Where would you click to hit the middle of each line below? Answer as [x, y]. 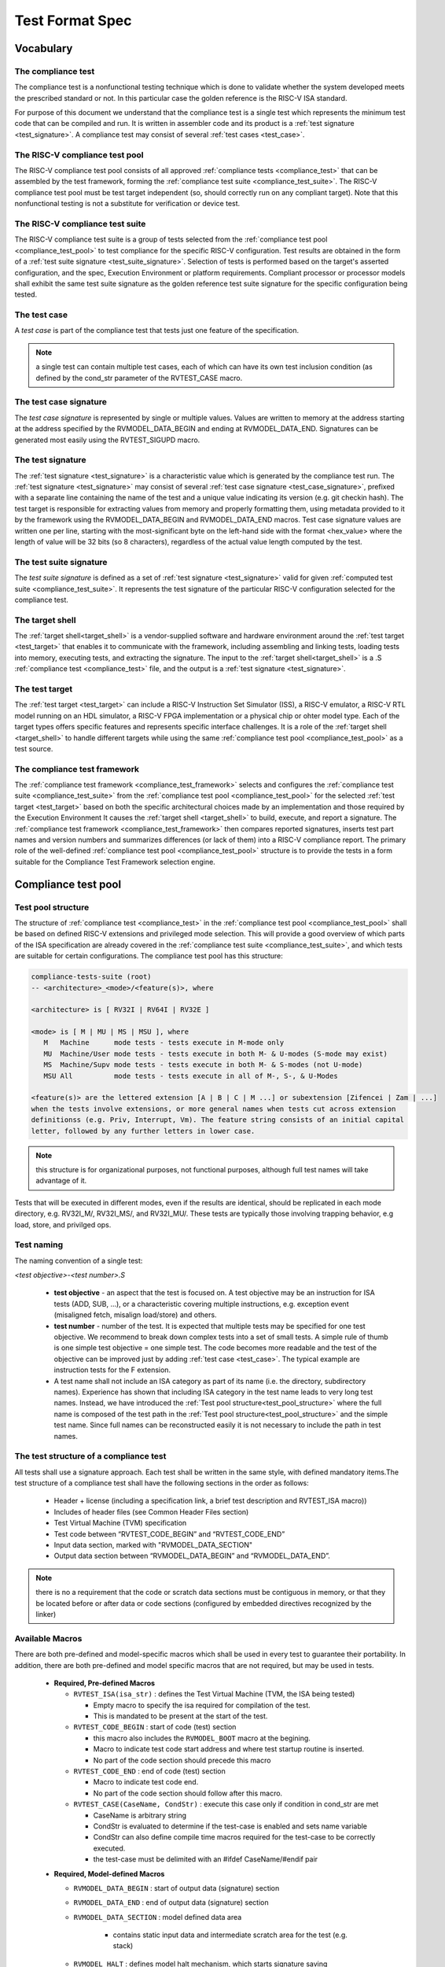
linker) [46, 1614]
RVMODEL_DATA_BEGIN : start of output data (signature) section [177, 1888]
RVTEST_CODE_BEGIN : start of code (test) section [155, 1727]
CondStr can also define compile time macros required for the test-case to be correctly [234, 1837]
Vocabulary [44, 48]
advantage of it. [61, 1181]
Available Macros [48, 1638]
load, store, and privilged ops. [63, 1224]
